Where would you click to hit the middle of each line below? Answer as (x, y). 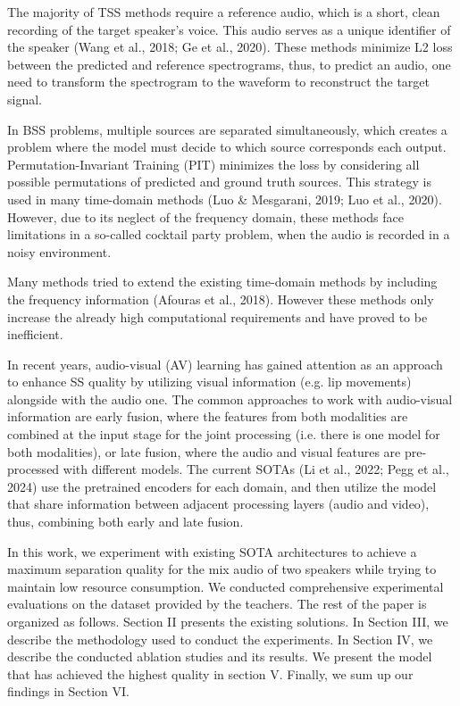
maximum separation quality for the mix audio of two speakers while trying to (222, 569)
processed (33, 469)
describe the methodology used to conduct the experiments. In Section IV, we (220, 639)
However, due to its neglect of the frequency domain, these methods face (205, 216)
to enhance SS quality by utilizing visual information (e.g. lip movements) (209, 382)
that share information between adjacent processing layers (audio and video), (218, 504)
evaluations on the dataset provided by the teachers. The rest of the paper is (217, 604)
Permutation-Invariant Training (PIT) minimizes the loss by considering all (213, 164)
